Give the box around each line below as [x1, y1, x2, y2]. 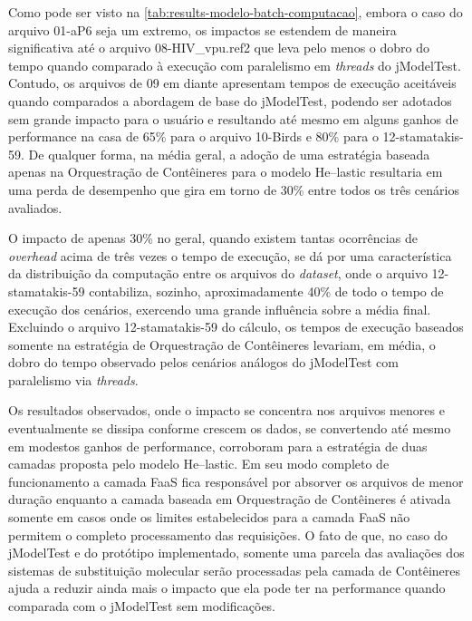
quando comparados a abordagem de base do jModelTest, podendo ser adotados [8, 91, 452, 110]
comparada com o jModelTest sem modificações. [8, 597, 276, 615]
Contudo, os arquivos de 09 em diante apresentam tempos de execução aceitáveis [8, 73, 457, 92]
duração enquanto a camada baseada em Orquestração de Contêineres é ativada [8, 490, 451, 509]
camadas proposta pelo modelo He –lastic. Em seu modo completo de [8, 454, 390, 473]
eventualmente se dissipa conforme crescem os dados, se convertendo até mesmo [8, 419, 451, 438]
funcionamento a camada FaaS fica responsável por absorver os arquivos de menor [8, 471, 464, 490]
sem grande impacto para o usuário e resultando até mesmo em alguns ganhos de [8, 109, 458, 128]
